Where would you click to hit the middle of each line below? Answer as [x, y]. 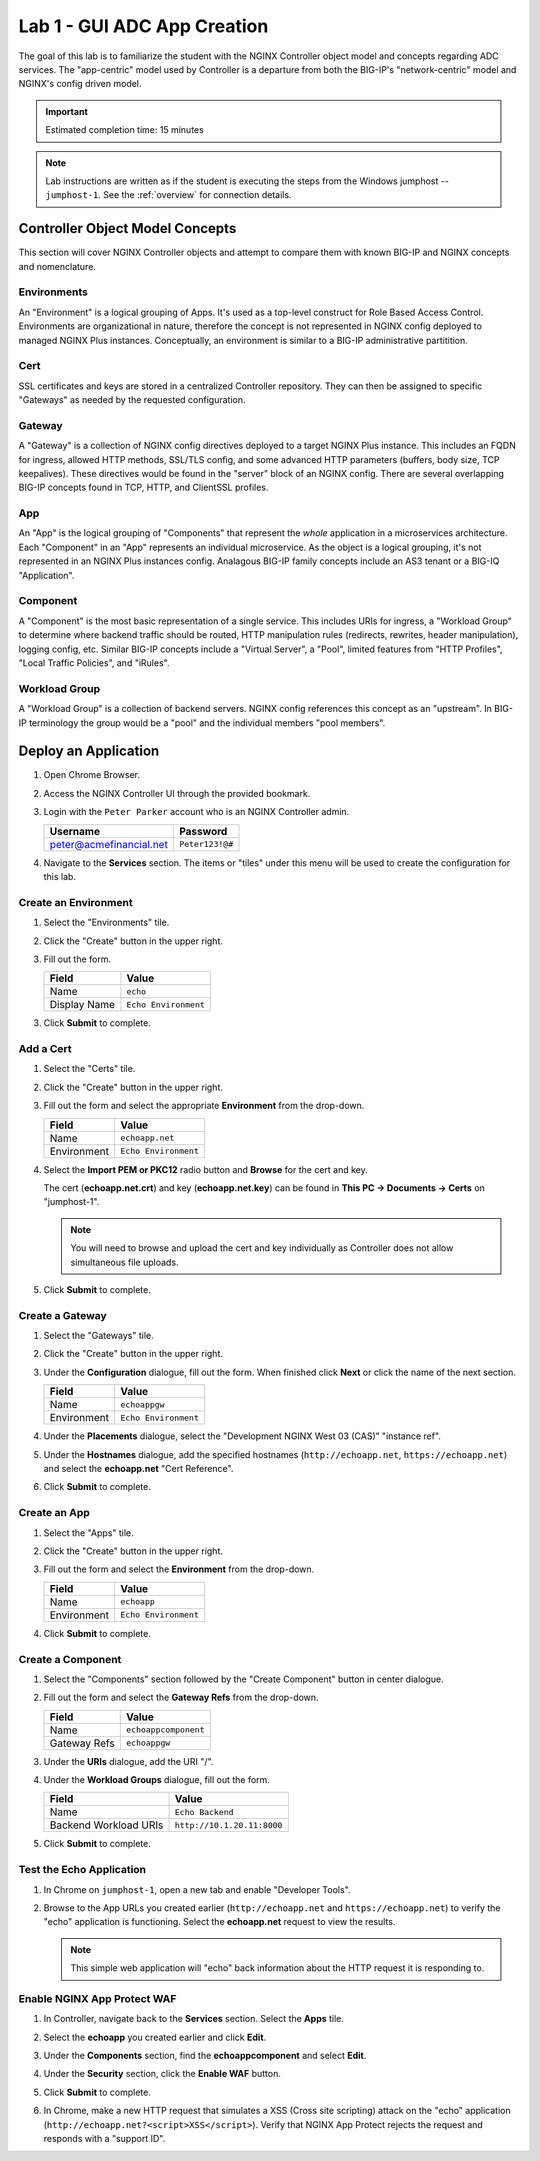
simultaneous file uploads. [124, 1262]
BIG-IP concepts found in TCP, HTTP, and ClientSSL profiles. [143, 487]
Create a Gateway [62, 1315]
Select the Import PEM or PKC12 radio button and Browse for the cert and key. [206, 1169]
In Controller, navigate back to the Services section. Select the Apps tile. [194, 2019]
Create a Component [70, 1659]
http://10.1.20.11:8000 [228, 1825]
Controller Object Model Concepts [127, 228]
